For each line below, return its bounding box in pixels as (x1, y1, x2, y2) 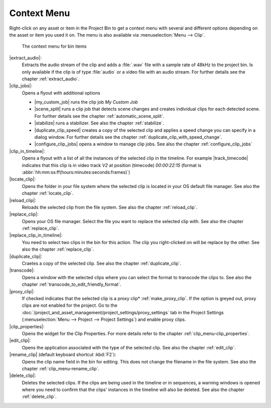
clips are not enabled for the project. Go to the (22, 302, 117, 308)
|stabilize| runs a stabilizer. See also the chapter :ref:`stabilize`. (34, 120, 164, 126)
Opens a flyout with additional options (22, 90, 100, 96)
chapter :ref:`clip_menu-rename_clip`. (22, 365, 100, 371)
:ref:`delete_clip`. (22, 393, 57, 399)
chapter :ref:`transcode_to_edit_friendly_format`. (22, 281, 121, 288)
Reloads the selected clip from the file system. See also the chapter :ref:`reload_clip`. (22, 204, 198, 210)
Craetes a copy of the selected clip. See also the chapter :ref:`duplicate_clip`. (22, 261, 182, 267)
